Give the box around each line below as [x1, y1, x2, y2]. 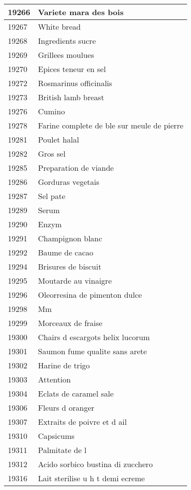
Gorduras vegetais [38, 176, 99, 187]
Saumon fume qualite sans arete [38, 345, 147, 357]
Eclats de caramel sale [38, 388, 114, 399]
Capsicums [38, 430, 75, 441]
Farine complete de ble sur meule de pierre [38, 120, 184, 131]
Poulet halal [38, 134, 79, 145]
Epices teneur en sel [38, 63, 106, 74]
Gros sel [38, 148, 66, 159]
